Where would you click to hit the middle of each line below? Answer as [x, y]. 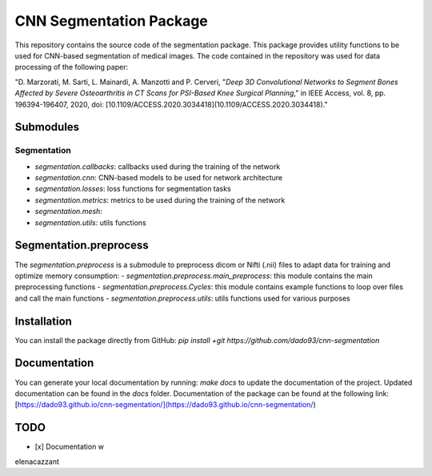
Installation [43, 321]
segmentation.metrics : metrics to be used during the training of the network [160, 200]
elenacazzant [37, 462]
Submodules [47, 127]
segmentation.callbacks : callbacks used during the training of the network [158, 166]
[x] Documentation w [69, 447]
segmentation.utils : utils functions [91, 222]
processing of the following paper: [71, 67]
